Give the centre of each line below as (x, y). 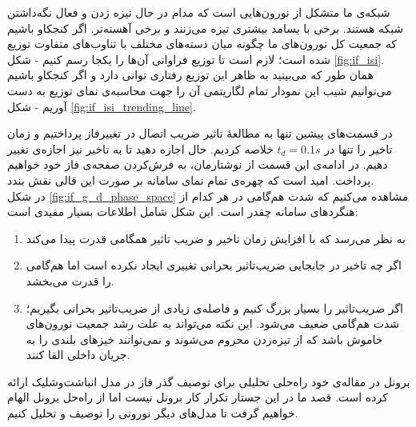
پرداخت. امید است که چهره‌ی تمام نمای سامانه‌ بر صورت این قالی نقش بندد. (191, 180)
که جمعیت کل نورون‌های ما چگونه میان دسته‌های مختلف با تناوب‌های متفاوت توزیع (202, 44)
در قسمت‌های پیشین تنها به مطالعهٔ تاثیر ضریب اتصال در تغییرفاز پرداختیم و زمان (200, 133)
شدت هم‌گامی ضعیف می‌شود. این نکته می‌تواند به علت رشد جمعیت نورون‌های (212, 323)
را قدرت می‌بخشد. (70, 280)
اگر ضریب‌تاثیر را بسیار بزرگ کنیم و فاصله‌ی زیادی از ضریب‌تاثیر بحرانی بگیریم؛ (215, 307)
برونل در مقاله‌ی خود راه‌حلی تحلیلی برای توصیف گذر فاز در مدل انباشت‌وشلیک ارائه (209, 381)
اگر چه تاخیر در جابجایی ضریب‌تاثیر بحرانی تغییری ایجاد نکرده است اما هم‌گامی (214, 265)
